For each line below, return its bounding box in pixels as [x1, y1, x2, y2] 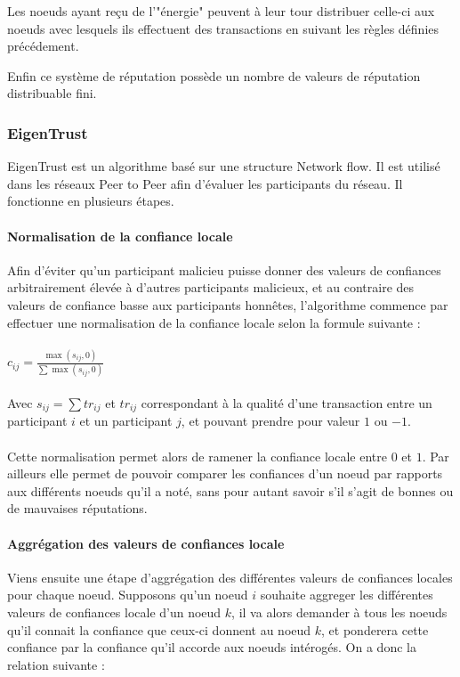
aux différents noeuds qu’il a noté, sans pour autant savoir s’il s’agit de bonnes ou [7, 481, 454, 500]
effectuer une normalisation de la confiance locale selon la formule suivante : [7, 313, 421, 331]
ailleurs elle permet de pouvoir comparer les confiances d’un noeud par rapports [7, 464, 443, 483]
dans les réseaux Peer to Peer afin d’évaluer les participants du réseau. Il [7, 174, 403, 192]
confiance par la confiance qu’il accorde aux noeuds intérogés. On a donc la [7, 638, 416, 657]
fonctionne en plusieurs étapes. [7, 192, 174, 210]
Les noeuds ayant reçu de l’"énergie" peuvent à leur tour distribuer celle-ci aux [7, 2, 435, 20]
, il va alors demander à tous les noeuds [231, 602, 448, 621]
